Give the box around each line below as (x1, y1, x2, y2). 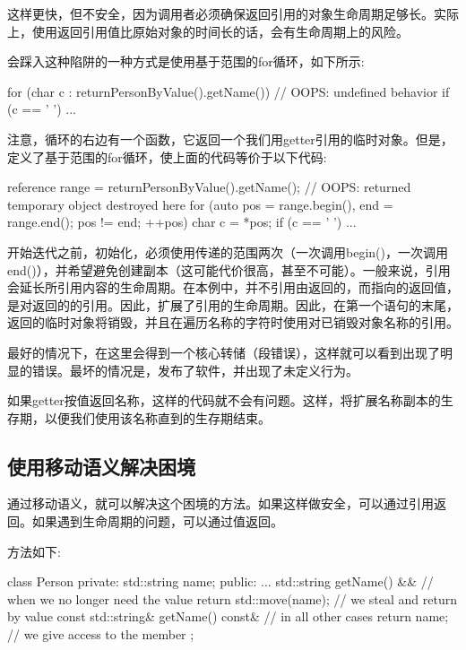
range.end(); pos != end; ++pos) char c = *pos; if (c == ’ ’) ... (7, 212, 357, 231)
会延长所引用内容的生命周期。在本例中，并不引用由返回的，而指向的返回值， (7, 278, 459, 297)
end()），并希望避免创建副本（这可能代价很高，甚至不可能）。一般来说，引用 (7, 260, 451, 279)
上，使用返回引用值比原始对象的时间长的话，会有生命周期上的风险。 (7, 22, 409, 40)
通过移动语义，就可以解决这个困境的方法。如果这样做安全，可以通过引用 (7, 494, 434, 513)
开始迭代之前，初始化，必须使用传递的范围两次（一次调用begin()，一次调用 (7, 242, 448, 261)
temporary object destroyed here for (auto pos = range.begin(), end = (7, 195, 393, 213)
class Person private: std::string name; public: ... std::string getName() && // (7, 572, 434, 591)
